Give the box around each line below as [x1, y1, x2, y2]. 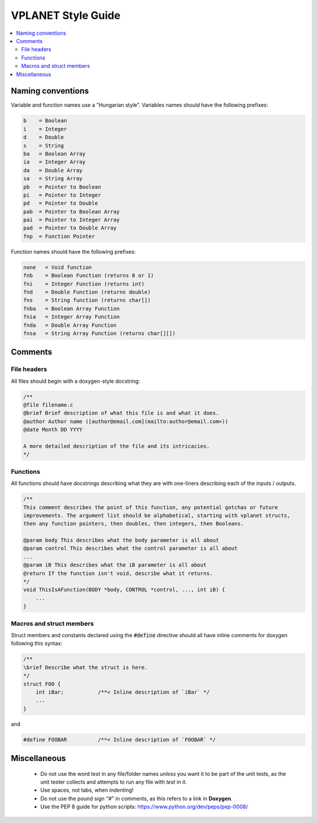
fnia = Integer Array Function [23, 313, 120, 320]
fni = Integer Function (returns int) [23, 280, 145, 287]
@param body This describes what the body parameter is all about [23, 537, 219, 544]
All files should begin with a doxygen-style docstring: [11, 378, 141, 385]
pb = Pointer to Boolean [23, 183, 101, 190]
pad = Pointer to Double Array [23, 225, 117, 231]
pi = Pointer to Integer [23, 192, 101, 198]
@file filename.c [23, 402, 74, 408]
